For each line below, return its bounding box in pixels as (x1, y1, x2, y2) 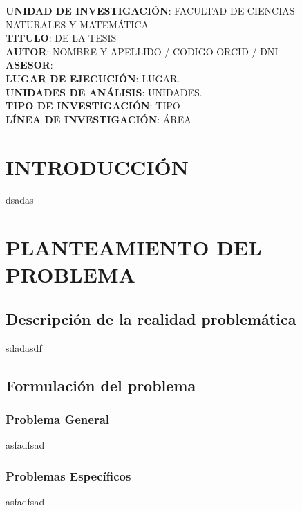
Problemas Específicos (6, 467, 131, 484)
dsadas (6, 192, 34, 207)
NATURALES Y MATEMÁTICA (6, 17, 149, 31)
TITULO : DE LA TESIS (6, 30, 117, 45)
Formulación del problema (6, 374, 196, 395)
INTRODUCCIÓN (6, 152, 189, 181)
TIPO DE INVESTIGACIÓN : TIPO (6, 98, 180, 113)
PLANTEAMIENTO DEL (6, 233, 262, 262)
